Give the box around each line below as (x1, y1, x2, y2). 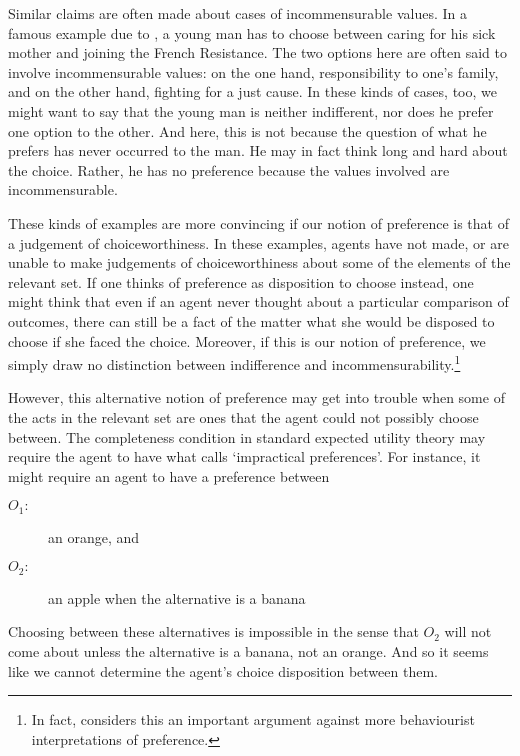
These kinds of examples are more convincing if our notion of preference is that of (8, 212, 509, 233)
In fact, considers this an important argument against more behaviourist (31, 709, 475, 730)
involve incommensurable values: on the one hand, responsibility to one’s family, (8, 61, 499, 82)
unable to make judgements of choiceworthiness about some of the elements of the (8, 252, 511, 273)
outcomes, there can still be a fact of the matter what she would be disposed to (8, 310, 495, 331)
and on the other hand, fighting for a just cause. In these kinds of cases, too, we (8, 81, 497, 102)
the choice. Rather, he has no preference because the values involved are (8, 159, 450, 180)
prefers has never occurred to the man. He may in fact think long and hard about (8, 140, 508, 161)
